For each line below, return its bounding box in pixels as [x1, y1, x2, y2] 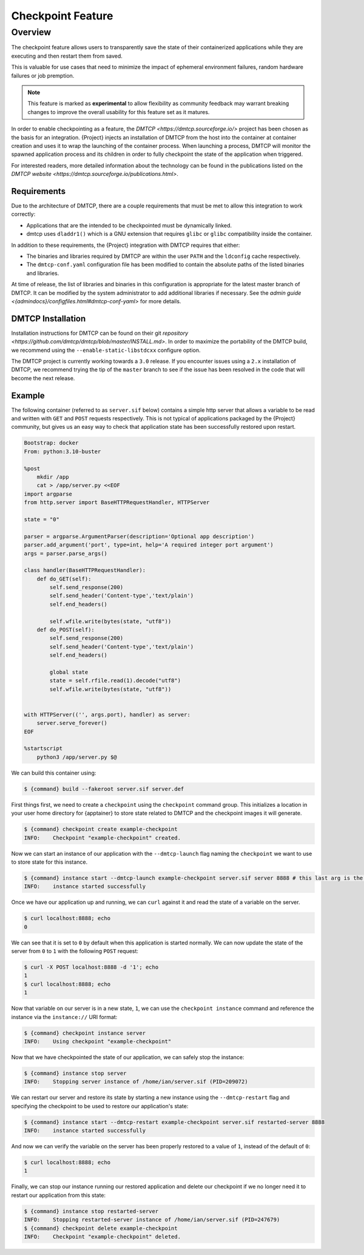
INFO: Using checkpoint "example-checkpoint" [24, 1038, 172, 1045]
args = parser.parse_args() [24, 550, 107, 557]
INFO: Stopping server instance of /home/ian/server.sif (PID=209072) [24, 1078, 248, 1085]
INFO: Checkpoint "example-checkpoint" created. [24, 834, 181, 841]
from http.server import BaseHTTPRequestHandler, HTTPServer [24, 499, 210, 506]
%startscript [24, 745, 63, 752]
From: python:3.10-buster [24, 448, 101, 455]
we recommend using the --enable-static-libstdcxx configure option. [11, 346, 201, 354]
